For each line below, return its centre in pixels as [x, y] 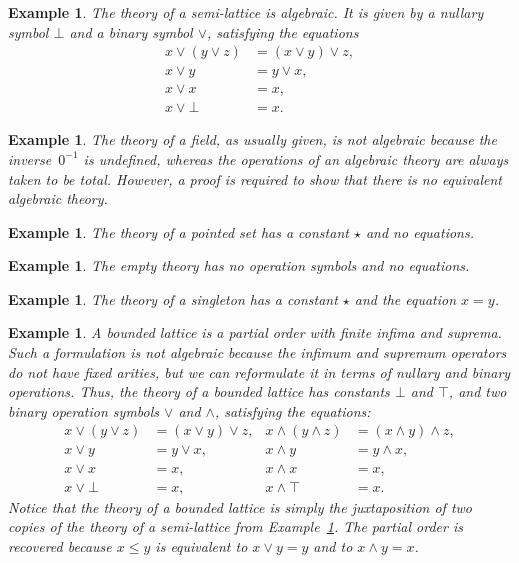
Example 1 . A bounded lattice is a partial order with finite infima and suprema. [255, 332]
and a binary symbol [131, 31]
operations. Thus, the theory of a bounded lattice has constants [199, 391]
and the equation [405, 298]
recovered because [60, 545]
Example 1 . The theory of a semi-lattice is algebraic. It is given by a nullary [246, 12]
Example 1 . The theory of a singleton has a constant [173, 298]
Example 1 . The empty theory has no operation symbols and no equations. [239, 265]
